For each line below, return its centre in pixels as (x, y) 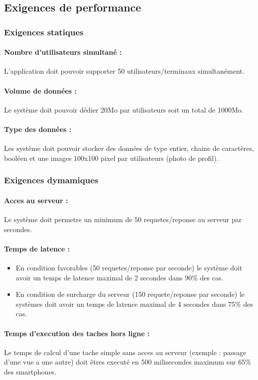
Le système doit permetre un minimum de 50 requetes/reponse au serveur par (123, 219)
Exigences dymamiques (51, 180)
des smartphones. (30, 371)
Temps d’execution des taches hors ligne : (77, 333)
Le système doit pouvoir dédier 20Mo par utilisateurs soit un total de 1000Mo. (124, 109)
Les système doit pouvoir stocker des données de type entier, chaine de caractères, (129, 148)
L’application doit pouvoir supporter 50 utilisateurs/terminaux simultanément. (124, 71)
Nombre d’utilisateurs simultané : (63, 52)
